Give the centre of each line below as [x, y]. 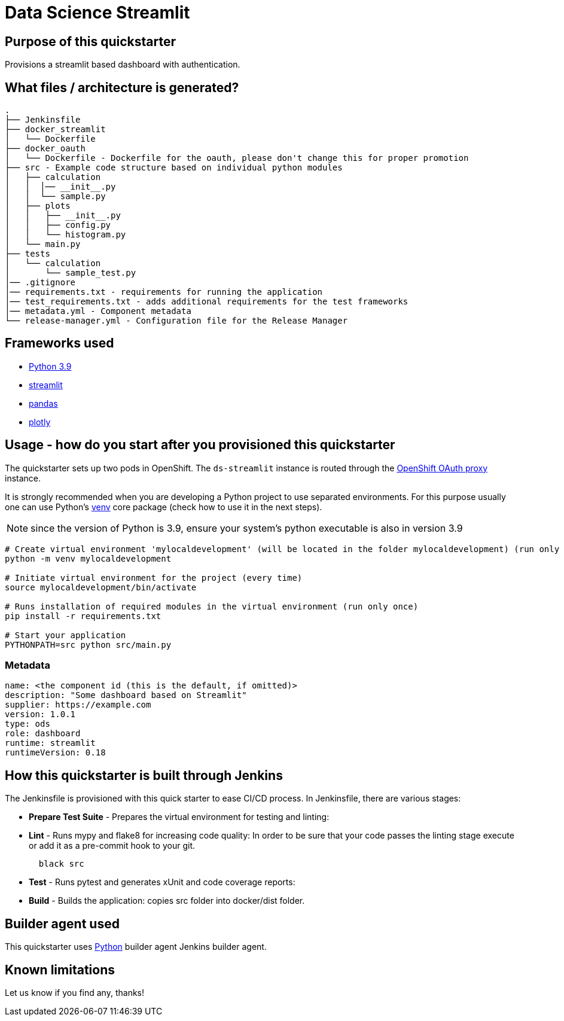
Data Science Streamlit [97, 13]
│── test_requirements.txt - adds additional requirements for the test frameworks [207, 302]
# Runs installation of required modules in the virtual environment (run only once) [212, 606]
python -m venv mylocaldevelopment [88, 558]
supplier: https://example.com [78, 705]
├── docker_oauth [45, 149]
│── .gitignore [40, 283]
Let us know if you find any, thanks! [75, 992]
